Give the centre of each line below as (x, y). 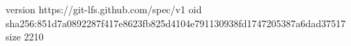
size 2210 (25, 37)
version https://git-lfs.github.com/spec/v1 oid (104, 9)
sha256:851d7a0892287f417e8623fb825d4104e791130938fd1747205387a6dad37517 (176, 23)
